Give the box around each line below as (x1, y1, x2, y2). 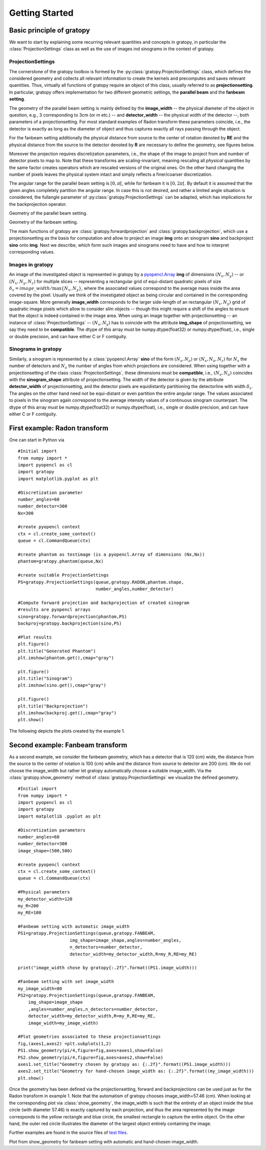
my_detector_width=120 (18, 896, 73, 902)
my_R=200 (18, 903, 39, 908)
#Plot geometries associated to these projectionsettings (18, 1034, 161, 1040)
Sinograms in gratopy (9, 346, 62, 352)
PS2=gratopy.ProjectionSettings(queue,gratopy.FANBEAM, (18, 992, 156, 998)
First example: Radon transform (9, 424, 108, 432)
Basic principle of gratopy (9, 26, 90, 34)
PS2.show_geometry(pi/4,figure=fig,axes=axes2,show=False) (18, 1054, 164, 1060)
